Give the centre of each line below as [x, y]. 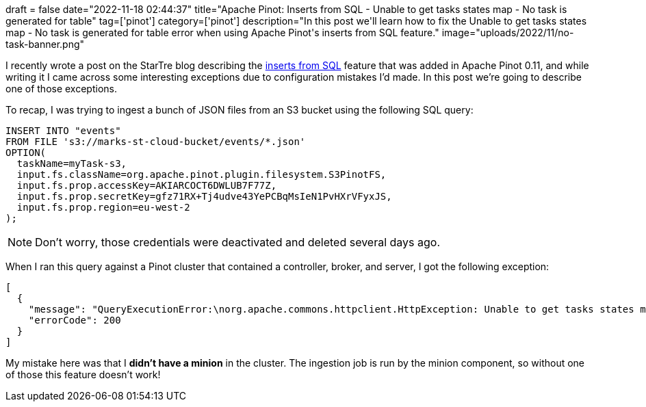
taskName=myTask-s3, [72, 163]
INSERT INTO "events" [63, 131]
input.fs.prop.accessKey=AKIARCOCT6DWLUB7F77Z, [147, 185]
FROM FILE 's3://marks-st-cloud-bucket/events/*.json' [156, 142]
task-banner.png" [45, 44]
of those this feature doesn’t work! [83, 375]
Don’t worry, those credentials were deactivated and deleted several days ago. [238, 242]
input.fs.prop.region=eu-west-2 [103, 207]
